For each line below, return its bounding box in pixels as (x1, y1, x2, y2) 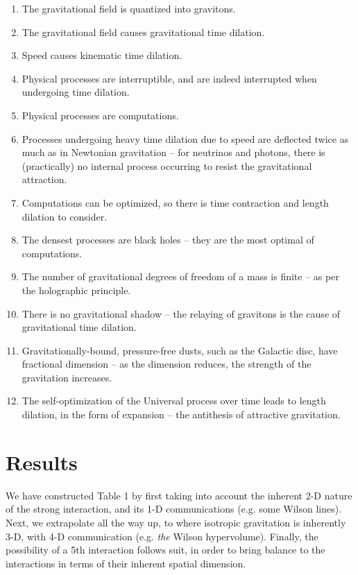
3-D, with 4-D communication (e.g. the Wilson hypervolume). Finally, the (6, 529, 318, 543)
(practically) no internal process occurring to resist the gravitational (22, 158, 312, 173)
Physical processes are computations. (22, 108, 179, 122)
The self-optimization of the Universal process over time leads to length (22, 393, 326, 408)
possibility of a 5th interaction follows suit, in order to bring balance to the (6, 542, 325, 557)
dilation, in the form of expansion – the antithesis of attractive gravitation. (22, 407, 341, 422)
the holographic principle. (22, 282, 131, 297)
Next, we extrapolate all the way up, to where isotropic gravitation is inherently (6, 515, 346, 529)
